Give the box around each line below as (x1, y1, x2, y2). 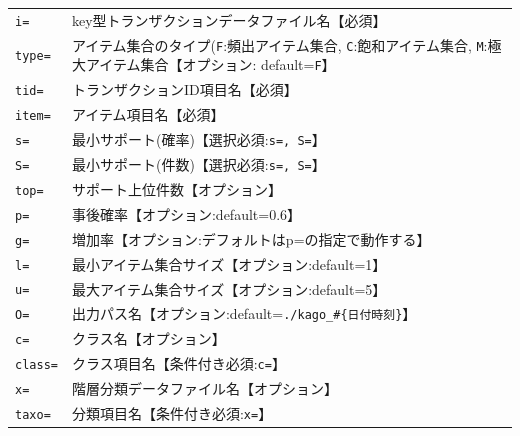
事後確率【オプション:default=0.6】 (71, 203, 302, 224)
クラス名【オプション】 (71, 328, 226, 349)
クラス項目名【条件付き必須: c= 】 (71, 353, 286, 374)
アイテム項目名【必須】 (71, 104, 225, 125)
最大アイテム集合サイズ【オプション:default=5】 (71, 278, 387, 299)
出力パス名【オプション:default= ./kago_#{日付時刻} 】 (71, 303, 417, 324)
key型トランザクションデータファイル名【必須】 (71, 9, 387, 30)
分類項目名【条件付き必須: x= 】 (71, 403, 273, 423)
